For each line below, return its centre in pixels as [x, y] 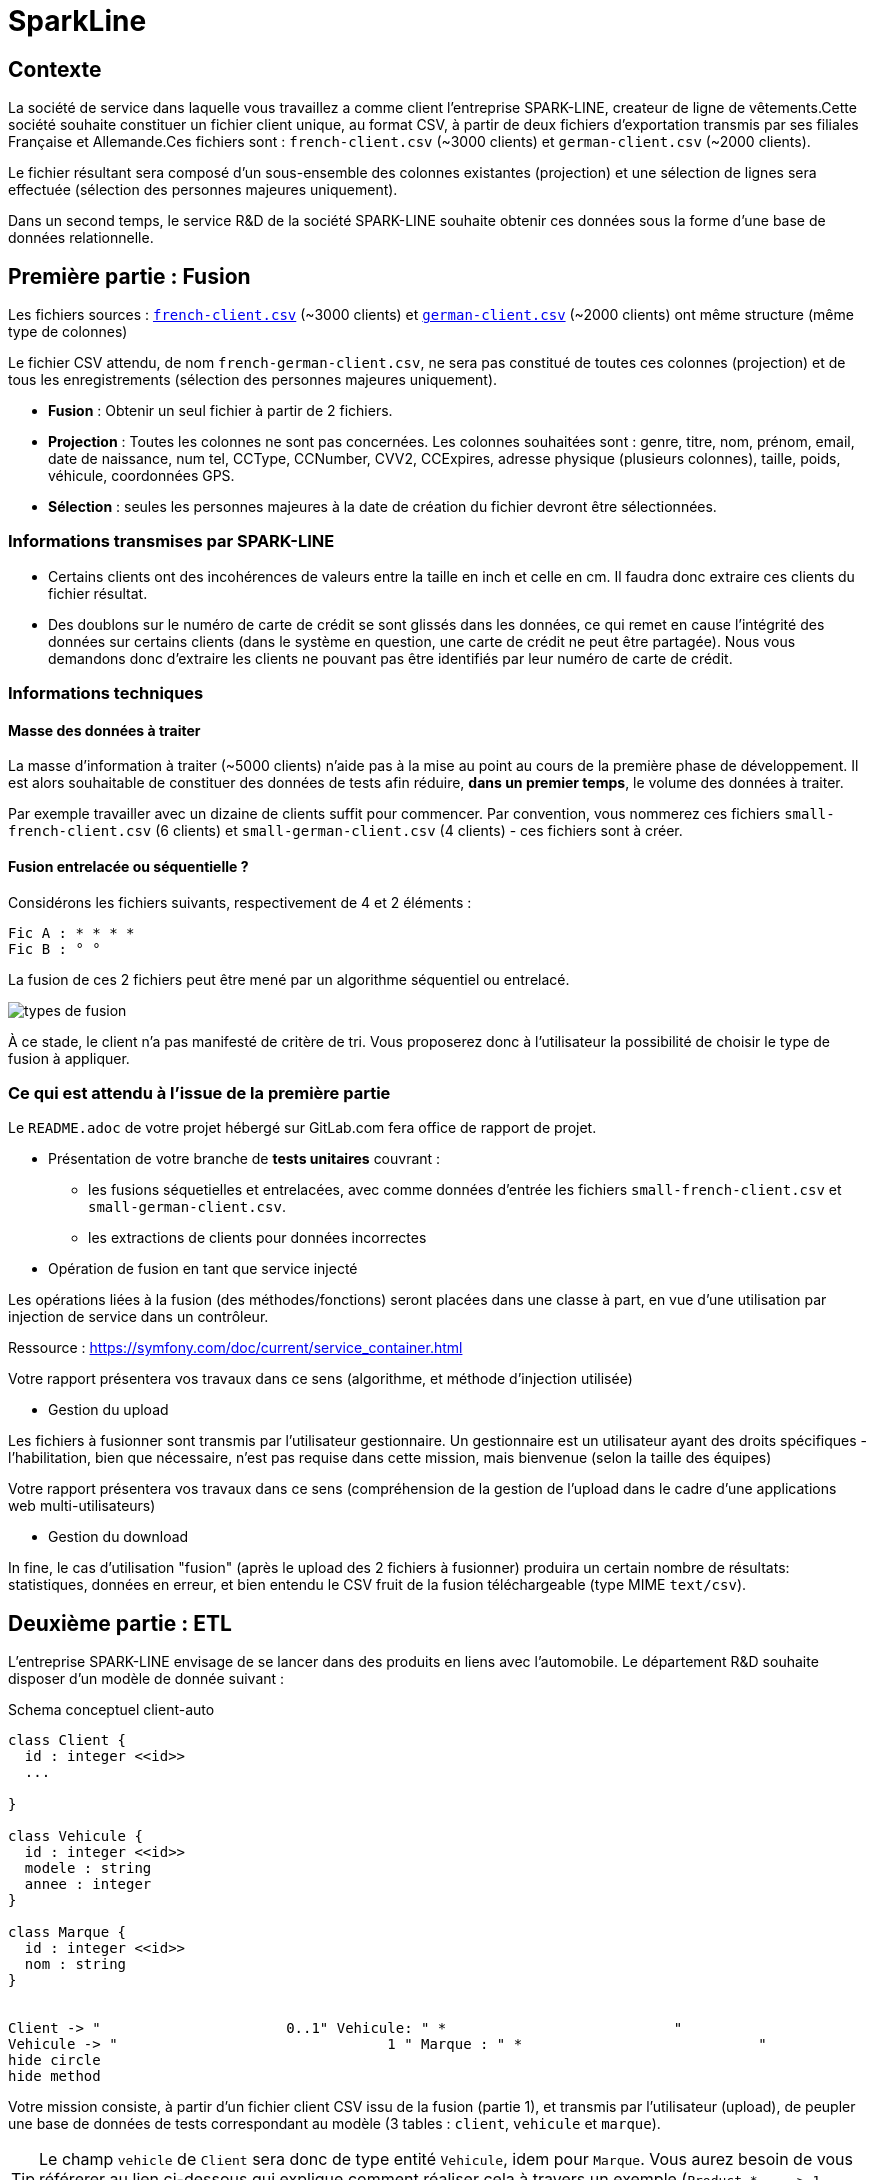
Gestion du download [118, 1537]
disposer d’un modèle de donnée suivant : [146, 1679]
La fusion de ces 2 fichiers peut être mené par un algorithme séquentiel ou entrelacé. [289, 979]
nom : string [75, 1964]
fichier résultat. [98, 593]
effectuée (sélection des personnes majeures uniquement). [203, 190]
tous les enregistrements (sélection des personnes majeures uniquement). [253, 380]
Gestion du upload [108, 1410]
